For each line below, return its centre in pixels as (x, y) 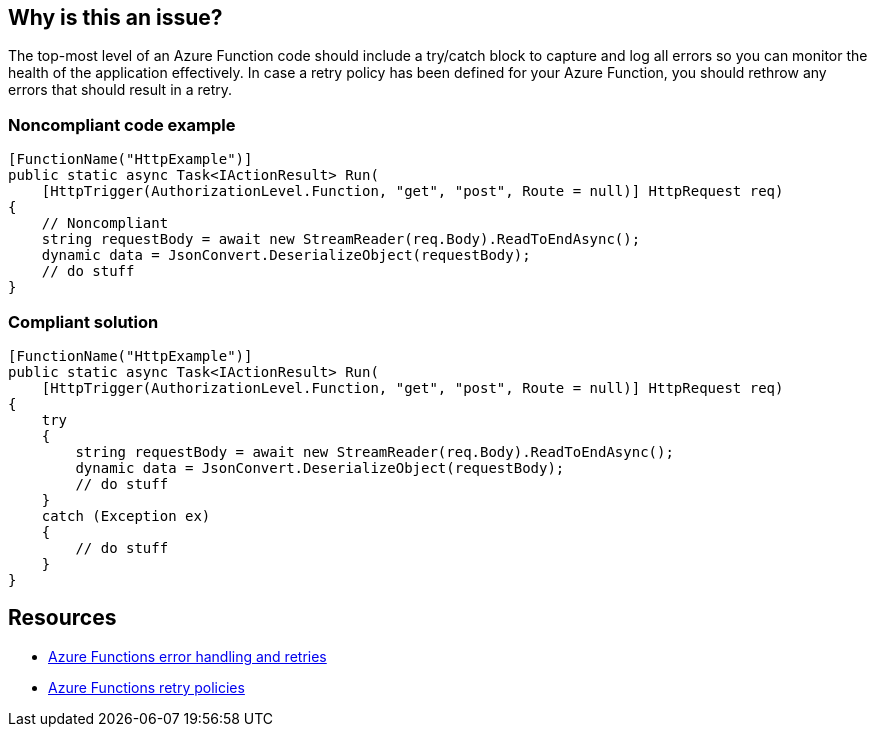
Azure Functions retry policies (146, 687)
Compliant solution (83, 321)
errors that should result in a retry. (120, 90)
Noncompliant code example (122, 124)
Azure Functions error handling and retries (187, 656)
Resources (62, 618)
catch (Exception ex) (126, 515)
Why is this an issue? (115, 17)
